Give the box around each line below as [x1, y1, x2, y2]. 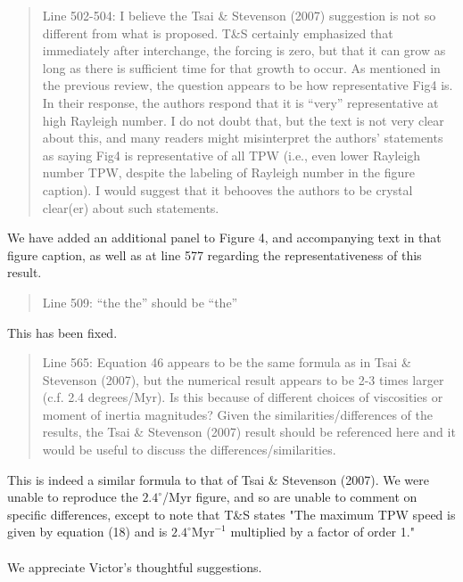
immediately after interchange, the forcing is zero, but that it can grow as [42, 41, 446, 60]
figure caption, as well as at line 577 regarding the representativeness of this [7, 245, 422, 264]
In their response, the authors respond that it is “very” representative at [42, 93, 439, 111]
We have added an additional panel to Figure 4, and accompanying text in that [7, 228, 442, 247]
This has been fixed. [7, 323, 118, 341]
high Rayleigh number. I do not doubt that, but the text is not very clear [42, 111, 444, 129]
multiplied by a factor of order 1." [230, 522, 415, 541]
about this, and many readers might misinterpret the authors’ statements [42, 128, 443, 147]
